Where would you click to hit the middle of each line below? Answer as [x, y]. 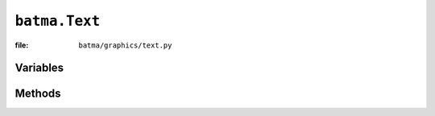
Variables [39, 68]
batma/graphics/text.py [125, 45]
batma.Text [58, 21]
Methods [38, 94]
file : [22, 45]
